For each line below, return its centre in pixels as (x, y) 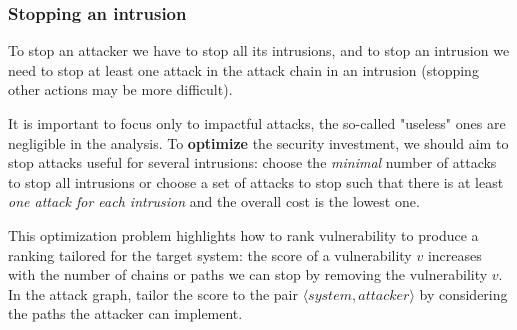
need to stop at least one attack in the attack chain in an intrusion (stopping (243, 69)
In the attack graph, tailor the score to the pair (153, 293)
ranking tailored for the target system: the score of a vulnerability (210, 254)
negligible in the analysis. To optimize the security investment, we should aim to (258, 142)
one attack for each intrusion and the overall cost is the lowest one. (214, 201)
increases (454, 254)
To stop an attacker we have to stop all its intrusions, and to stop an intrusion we (259, 50)
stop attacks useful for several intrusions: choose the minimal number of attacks (252, 162)
